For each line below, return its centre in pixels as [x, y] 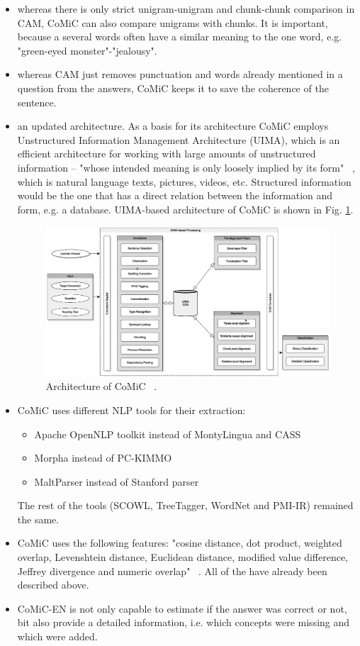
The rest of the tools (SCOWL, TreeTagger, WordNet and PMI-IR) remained [185, 505]
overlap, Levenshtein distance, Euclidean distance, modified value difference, [182, 557]
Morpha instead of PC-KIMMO [103, 458]
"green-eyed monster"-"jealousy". [87, 50]
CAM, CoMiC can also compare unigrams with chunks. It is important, [173, 22]
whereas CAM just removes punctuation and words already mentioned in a [180, 74]
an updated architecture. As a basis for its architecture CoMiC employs [173, 126]
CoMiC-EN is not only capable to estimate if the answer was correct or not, [182, 608]
